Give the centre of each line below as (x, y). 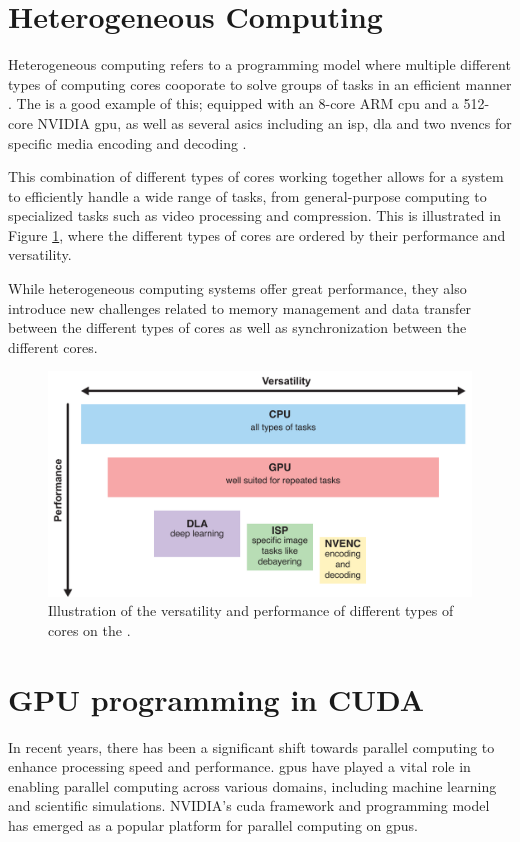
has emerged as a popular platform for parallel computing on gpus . (213, 824)
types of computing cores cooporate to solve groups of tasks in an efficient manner (260, 83)
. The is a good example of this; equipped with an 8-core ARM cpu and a (233, 103)
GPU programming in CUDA (216, 698)
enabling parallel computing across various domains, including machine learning (252, 785)
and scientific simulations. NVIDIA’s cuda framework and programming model (249, 805)
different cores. (53, 346)
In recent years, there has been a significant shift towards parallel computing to (251, 746)
